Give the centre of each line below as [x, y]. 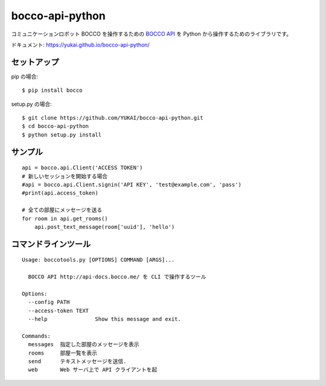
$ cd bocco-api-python [56, 126]
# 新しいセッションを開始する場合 [65, 176]
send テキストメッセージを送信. [77, 362]
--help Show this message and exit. [104, 319]
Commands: [36, 336]
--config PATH [49, 302]
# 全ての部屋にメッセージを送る [62, 210]
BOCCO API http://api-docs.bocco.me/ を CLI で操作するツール [117, 277]
